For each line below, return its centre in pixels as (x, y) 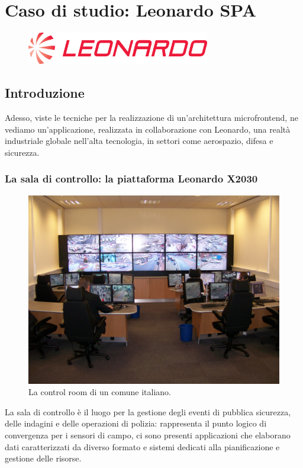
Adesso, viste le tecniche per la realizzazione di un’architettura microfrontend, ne (151, 118)
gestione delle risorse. (43, 458)
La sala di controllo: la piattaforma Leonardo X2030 (131, 179)
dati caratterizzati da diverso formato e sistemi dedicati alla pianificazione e (142, 446)
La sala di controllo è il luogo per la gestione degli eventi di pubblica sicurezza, (148, 411)
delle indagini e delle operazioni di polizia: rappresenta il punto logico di (136, 423)
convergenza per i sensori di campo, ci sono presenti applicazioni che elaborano (148, 435)
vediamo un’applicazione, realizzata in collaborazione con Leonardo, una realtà (148, 129)
